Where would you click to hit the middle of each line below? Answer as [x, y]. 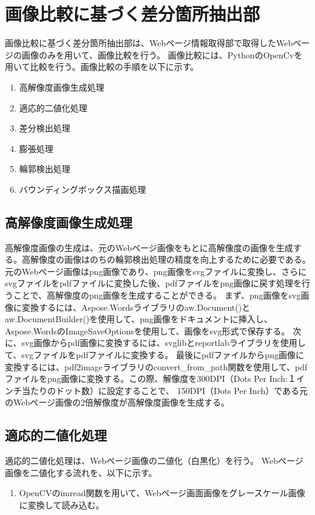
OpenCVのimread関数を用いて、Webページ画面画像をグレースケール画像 [162, 493]
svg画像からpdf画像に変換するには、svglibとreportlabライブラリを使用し [164, 343]
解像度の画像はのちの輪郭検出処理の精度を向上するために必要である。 [170, 259]
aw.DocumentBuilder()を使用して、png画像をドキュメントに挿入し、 [139, 319]
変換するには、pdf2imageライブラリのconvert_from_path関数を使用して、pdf [156, 366]
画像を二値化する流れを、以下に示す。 [81, 472]
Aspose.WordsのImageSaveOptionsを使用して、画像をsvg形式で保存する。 [147, 330]
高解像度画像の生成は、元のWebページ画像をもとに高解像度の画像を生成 [149, 247]
